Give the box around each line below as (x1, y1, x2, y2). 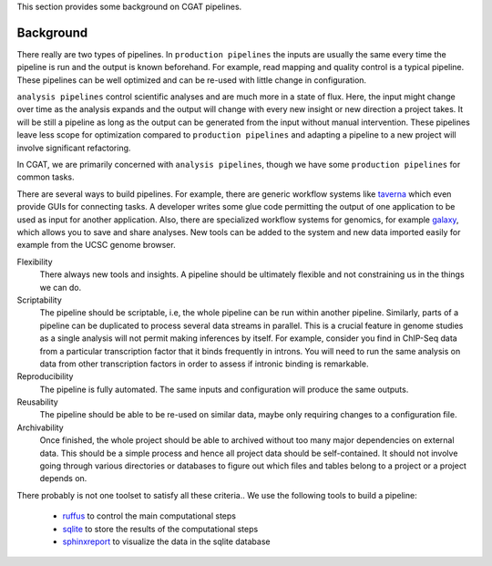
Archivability (16, 422, 64, 433)
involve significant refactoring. (16, 142, 131, 153)
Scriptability (16, 294, 63, 305)
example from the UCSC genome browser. (16, 240, 177, 251)
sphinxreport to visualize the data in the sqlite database (62, 536, 271, 547)
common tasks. (16, 171, 75, 182)
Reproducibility (16, 371, 74, 382)
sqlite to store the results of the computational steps (62, 523, 259, 534)
